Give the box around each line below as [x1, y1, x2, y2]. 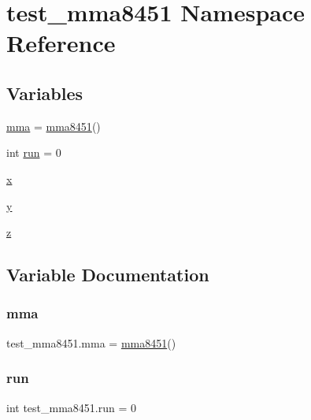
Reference [6, 27, 116, 59]
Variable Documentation [6, 262, 209, 287]
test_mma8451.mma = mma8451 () [6, 334, 176, 351]
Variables [6, 80, 83, 105]
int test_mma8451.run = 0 [6, 399, 137, 415]
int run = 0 [6, 144, 61, 161]
